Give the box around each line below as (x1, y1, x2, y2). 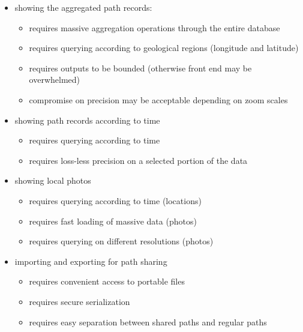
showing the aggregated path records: (14, 1, 152, 13)
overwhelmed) (29, 73, 80, 86)
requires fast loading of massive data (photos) (29, 214, 197, 227)
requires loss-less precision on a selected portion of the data (29, 154, 248, 166)
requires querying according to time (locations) (29, 194, 202, 207)
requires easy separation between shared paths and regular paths (29, 315, 267, 328)
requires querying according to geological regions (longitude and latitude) (29, 41, 299, 54)
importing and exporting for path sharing (14, 255, 167, 267)
